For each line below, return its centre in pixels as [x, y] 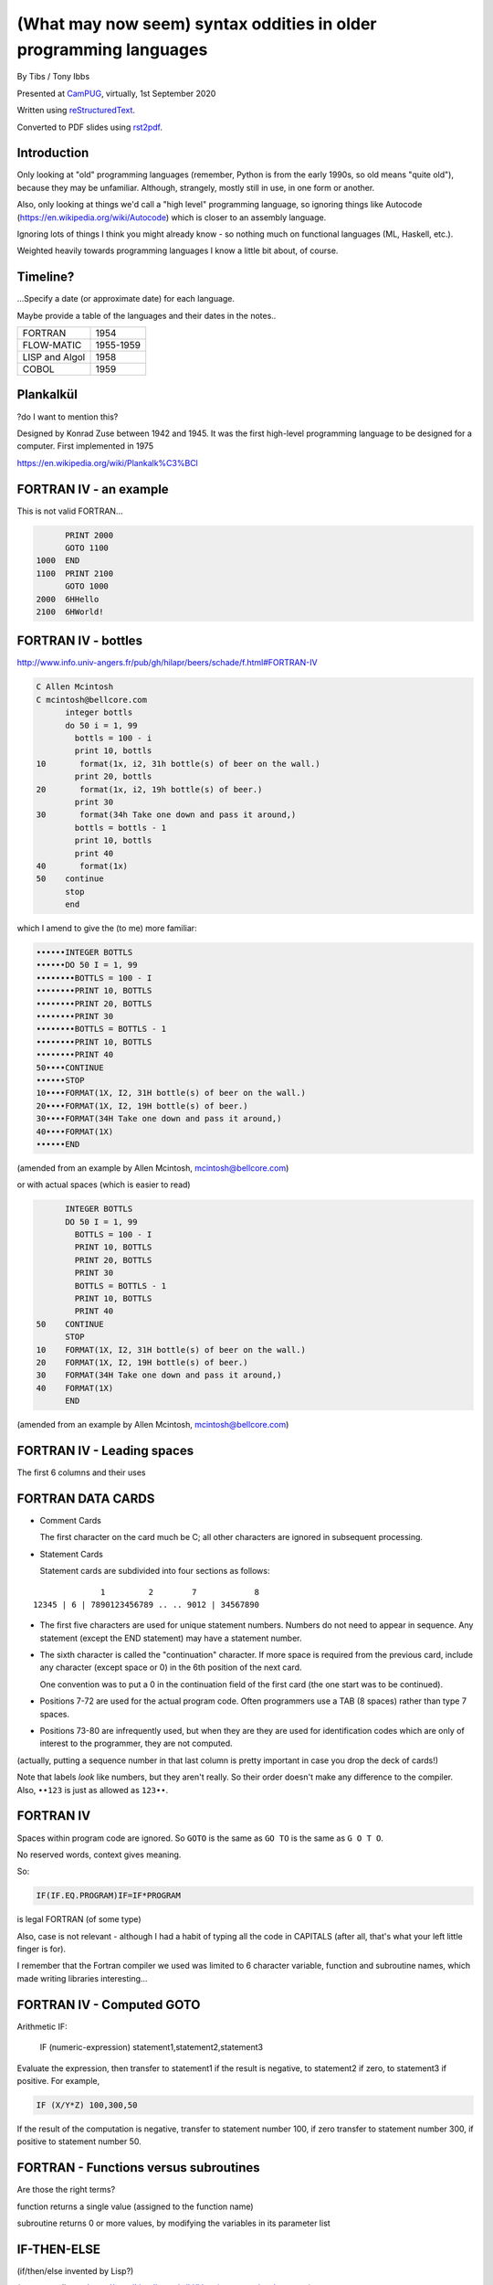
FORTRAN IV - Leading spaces [105, 1450]
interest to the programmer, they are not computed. [136, 1743]
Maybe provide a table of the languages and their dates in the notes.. [147, 315]
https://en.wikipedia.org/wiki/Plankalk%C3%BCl [107, 462]
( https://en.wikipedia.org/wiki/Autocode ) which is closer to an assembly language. [172, 217]
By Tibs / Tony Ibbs [53, 77]
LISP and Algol [54, 357]
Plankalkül [47, 394]
